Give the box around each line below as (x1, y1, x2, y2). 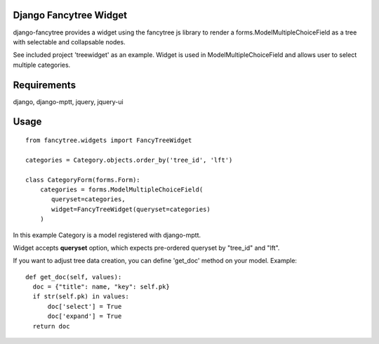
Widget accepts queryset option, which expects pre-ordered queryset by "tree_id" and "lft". (13, 243, 280, 252)
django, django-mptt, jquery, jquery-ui (13, 97, 124, 106)
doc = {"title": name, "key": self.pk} (32, 283, 170, 291)
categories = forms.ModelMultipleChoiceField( (39, 185, 204, 193)
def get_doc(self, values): (25, 273, 122, 281)
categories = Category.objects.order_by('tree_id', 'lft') (25, 155, 233, 164)
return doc (32, 322, 70, 330)
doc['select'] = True (47, 302, 122, 310)
